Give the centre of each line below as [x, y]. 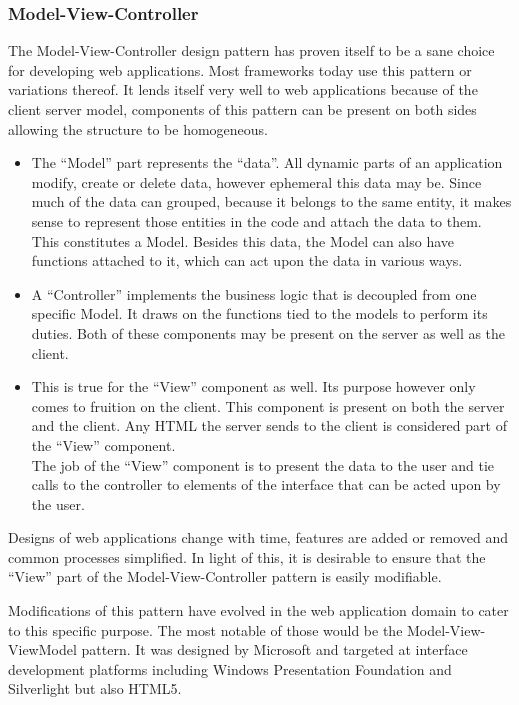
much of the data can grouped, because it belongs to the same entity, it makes [271, 201]
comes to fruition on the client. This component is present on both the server [268, 405]
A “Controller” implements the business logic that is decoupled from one [254, 293]
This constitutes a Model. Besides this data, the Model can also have [243, 240]
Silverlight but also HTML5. [95, 688]
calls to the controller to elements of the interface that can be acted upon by [266, 484]
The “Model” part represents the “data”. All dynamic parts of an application [267, 162]
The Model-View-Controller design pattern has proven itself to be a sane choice [251, 50]
